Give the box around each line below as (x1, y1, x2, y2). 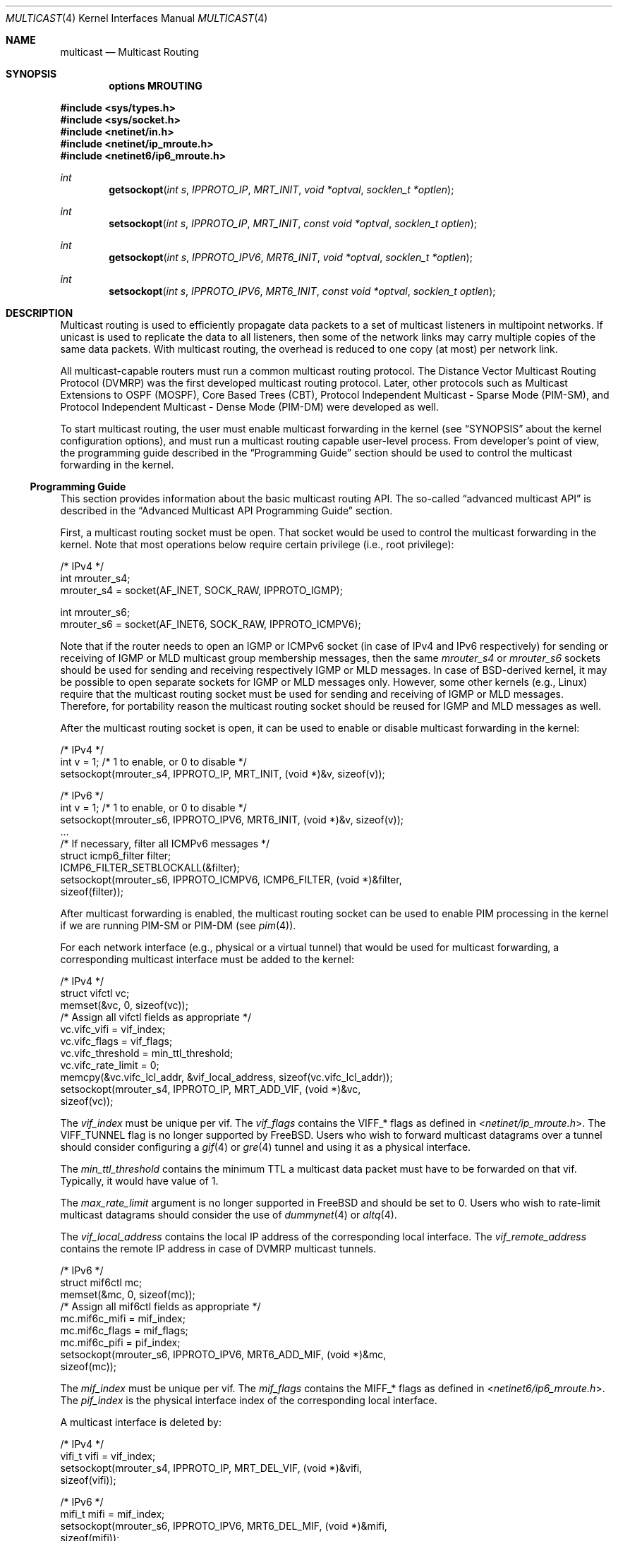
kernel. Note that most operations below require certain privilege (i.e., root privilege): (60, 538, 454, 550)
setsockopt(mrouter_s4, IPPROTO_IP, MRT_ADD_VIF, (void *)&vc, (60, 1083, 361, 1095)
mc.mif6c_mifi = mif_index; (60, 1312, 186, 1324)
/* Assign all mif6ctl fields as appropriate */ (60, 1300, 261, 1312)
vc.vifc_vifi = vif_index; (60, 1023, 166, 1035)
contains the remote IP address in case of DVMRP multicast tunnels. (60, 1243, 377, 1255)
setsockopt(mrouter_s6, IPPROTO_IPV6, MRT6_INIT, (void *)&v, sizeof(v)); (60, 814, 404, 826)
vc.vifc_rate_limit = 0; (60, 1059, 159, 1071)
